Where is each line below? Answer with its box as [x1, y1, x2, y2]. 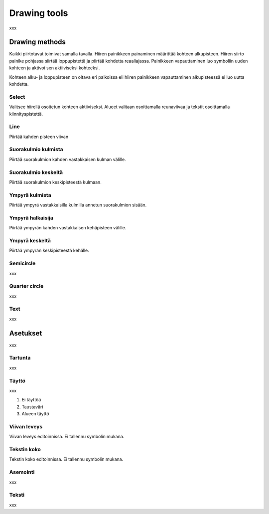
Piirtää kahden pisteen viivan [9, 134, 69, 140]
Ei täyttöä [21, 397, 41, 403]
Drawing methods [9, 38, 66, 46]
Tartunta [9, 354, 31, 361]
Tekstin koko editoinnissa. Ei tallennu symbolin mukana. [9, 456, 124, 462]
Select [9, 93, 25, 100]
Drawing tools [9, 7, 68, 18]
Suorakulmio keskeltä [9, 169, 63, 175]
